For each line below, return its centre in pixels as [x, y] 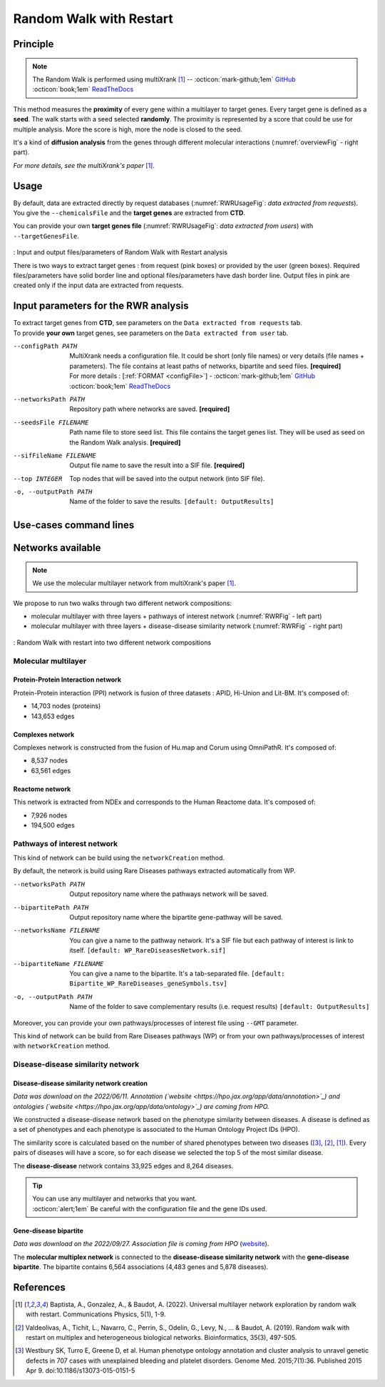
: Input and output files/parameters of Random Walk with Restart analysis [120, 252]
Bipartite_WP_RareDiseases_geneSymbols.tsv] [149, 984]
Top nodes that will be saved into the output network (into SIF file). [167, 478]
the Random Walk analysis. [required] [125, 442]
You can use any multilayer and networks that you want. [115, 1199]
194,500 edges [53, 825]
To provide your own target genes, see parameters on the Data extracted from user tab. [151, 333]
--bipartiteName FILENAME [58, 964]
